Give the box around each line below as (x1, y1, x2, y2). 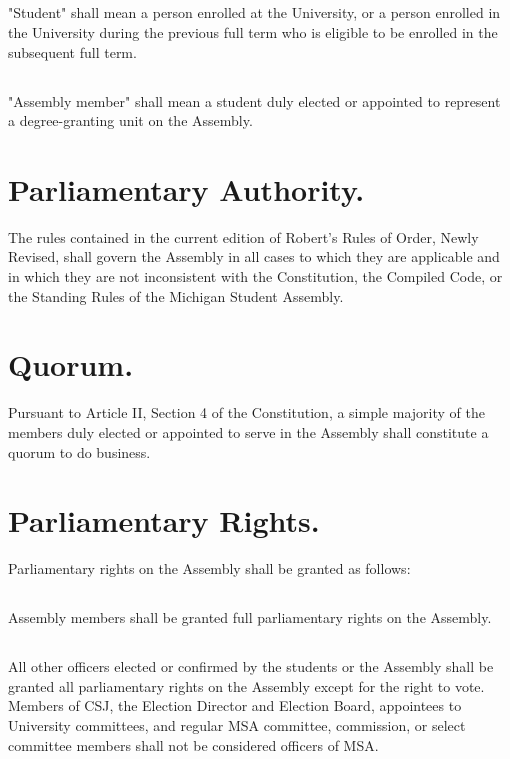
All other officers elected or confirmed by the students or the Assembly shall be (8, 656, 494, 677)
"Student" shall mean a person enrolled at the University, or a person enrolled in (8, 2, 501, 23)
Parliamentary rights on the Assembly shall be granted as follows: (8, 558, 411, 579)
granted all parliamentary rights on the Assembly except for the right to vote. (8, 675, 485, 696)
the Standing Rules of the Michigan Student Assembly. (8, 285, 344, 306)
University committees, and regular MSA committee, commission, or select (8, 715, 466, 736)
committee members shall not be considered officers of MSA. (8, 734, 379, 755)
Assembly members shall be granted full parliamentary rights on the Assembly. (8, 607, 492, 628)
